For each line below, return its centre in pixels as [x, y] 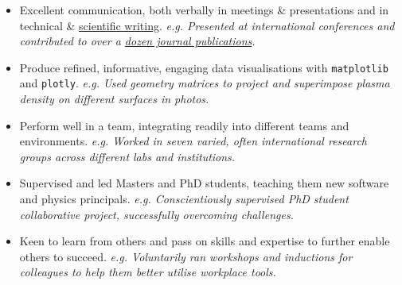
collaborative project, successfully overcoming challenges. [156, 214]
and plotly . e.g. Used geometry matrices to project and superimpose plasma [205, 83]
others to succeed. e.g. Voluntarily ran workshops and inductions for [186, 256]
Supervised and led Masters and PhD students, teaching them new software [204, 183]
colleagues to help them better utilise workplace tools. [148, 272]
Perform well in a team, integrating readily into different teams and [184, 125]
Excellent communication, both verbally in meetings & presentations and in [204, 10]
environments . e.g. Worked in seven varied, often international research [193, 141]
